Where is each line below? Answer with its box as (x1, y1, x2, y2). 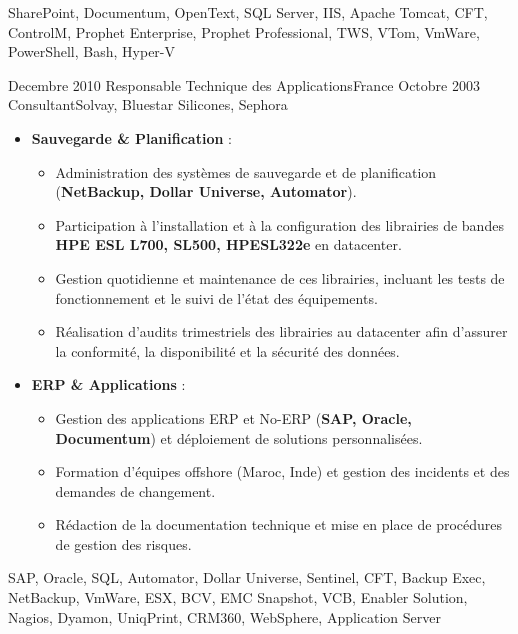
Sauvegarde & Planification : (31, 127, 232, 148)
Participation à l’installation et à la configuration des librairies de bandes (55, 214, 504, 235)
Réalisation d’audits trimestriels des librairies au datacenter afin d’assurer (55, 321, 508, 342)
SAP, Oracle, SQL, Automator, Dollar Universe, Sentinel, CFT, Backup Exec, (8, 567, 486, 588)
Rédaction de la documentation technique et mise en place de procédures (55, 514, 503, 535)
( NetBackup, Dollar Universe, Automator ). (55, 181, 357, 202)
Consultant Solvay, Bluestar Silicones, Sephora (8, 94, 288, 115)
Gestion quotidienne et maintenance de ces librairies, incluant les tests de (55, 267, 505, 288)
